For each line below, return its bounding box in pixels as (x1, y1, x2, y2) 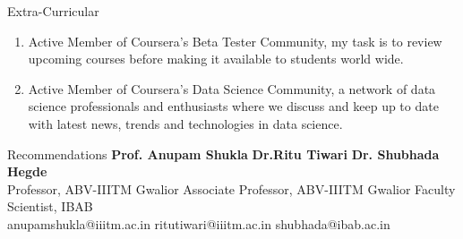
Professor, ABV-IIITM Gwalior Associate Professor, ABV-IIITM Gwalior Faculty (7, 179, 456, 198)
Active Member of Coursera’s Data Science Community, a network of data (28, 79, 436, 98)
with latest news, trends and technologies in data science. (28, 114, 343, 132)
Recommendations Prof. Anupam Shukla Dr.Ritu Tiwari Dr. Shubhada (7, 144, 440, 163)
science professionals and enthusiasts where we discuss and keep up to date (28, 97, 439, 115)
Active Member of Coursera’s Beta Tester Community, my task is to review (28, 31, 442, 50)
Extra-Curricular (7, 2, 99, 20)
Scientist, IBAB (7, 197, 93, 216)
